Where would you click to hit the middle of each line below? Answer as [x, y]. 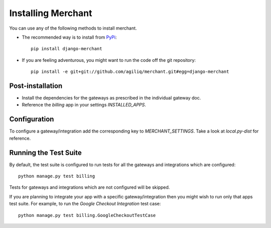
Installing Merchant [51, 13]
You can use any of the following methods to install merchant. [73, 28]
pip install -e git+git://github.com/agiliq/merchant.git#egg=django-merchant [130, 72]
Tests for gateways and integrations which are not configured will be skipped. [90, 187]
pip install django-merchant [66, 49]
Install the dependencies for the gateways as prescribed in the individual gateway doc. [111, 98]
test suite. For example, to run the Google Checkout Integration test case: [85, 204]
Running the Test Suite [46, 152]
